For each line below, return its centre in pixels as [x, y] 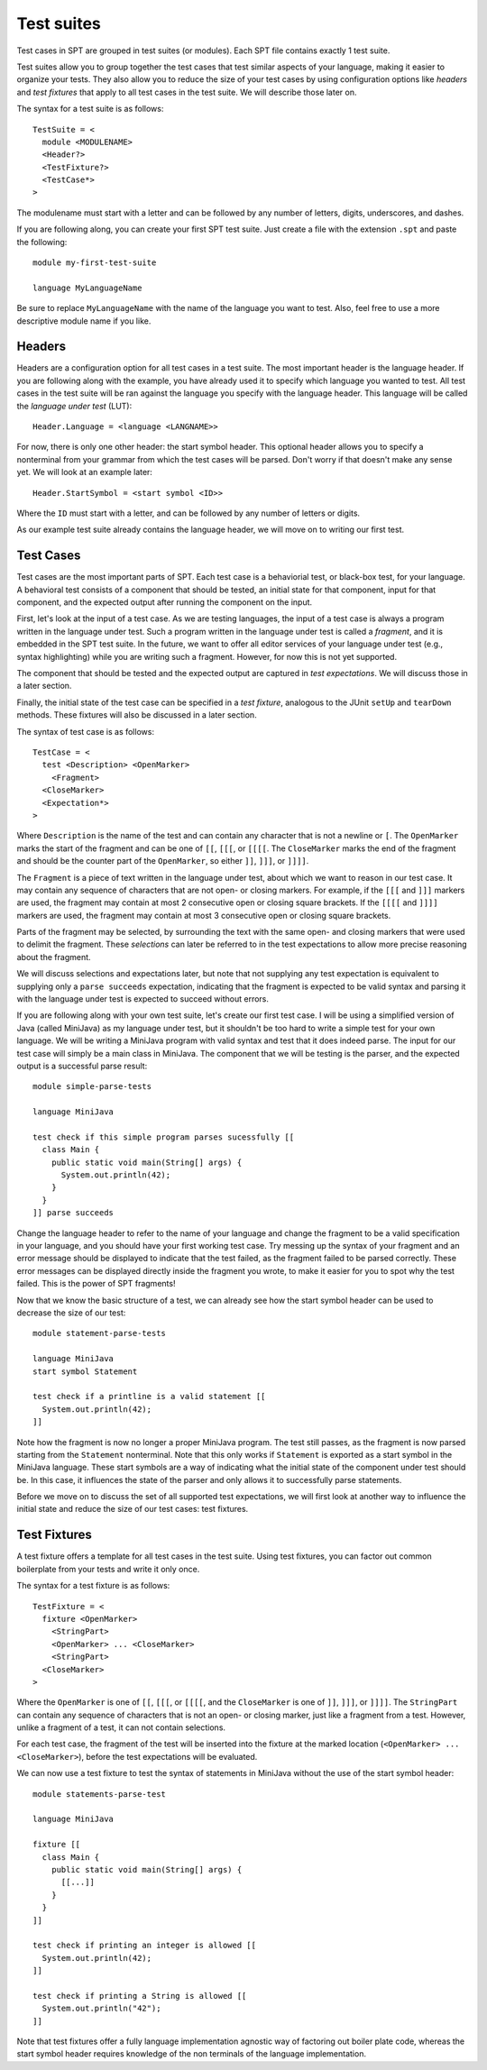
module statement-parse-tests [100, 1333]
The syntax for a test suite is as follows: [90, 109]
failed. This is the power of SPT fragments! [96, 1284]
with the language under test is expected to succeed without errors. [143, 999]
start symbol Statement [85, 1371]
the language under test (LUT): [74, 406]
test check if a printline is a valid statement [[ [149, 1397]
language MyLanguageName [87, 288]
